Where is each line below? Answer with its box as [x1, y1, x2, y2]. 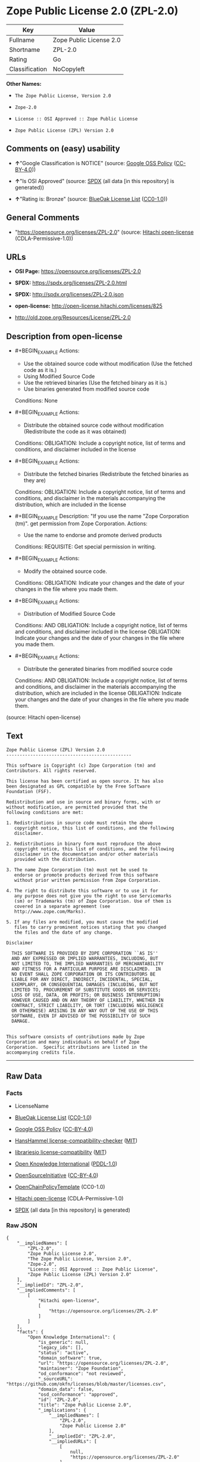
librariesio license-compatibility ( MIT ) [14, 1149, 107, 1156]
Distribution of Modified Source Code [23, 610, 116, 617]
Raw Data [6, 1071, 43, 1081]
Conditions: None [14, 397, 58, 404]
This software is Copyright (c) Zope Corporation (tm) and [6, 762, 156, 769]
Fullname [9, 36, 35, 44]
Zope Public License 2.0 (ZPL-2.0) [6, 4, 179, 18]
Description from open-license [6, 331, 123, 341]
